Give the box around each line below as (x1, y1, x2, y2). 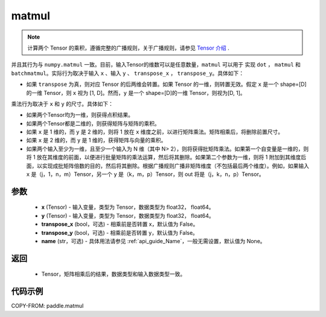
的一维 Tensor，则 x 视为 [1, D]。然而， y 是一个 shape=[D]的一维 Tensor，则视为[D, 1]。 (26, 89, 246, 96)
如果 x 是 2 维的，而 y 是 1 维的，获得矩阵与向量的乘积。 (26, 137, 167, 144)
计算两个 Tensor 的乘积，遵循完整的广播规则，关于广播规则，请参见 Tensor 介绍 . (27, 44, 229, 51)
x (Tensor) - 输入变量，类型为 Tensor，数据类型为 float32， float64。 (41, 203, 214, 211)
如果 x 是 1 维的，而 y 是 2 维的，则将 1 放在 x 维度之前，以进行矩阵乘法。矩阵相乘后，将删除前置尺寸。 (26, 128, 284, 136)
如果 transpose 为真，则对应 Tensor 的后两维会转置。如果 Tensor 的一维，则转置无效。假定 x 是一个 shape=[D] (26, 80, 307, 88)
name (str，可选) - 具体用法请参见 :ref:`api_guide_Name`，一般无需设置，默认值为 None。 (41, 237, 266, 244)
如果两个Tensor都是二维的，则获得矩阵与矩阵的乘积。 (26, 120, 160, 127)
